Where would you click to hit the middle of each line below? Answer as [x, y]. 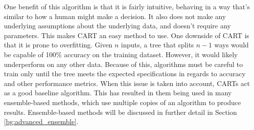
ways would [231, 45]
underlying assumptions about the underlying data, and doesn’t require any [117, 26]
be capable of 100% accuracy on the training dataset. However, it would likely [121, 54]
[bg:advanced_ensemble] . [41, 121]
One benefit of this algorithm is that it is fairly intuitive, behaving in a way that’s [127, 6]
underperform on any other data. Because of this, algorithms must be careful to [124, 64]
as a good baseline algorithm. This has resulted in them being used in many [118, 93]
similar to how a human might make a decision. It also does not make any [115, 16]
